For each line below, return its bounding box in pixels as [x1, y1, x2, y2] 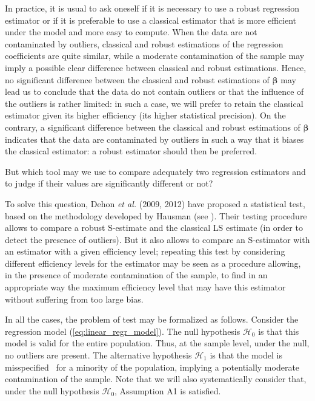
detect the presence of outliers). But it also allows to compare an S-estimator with [5, 233, 310, 245]
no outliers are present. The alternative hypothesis [5, 349, 192, 362]
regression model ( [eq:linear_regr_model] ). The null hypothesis [5, 324, 240, 337]
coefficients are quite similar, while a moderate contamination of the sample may [5, 49, 305, 62]
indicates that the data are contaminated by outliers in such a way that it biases [5, 132, 304, 145]
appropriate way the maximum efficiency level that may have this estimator [5, 281, 286, 293]
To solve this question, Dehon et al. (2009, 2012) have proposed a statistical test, [5, 197, 305, 210]
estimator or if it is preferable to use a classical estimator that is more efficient [5, 13, 296, 26]
